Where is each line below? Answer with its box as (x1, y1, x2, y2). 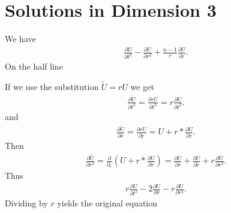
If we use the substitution (5, 80, 99, 92)
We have (5, 32, 36, 45)
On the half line (5, 60, 63, 73)
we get (130, 80, 154, 92)
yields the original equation (57, 196, 158, 209)
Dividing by (5, 196, 48, 209)
